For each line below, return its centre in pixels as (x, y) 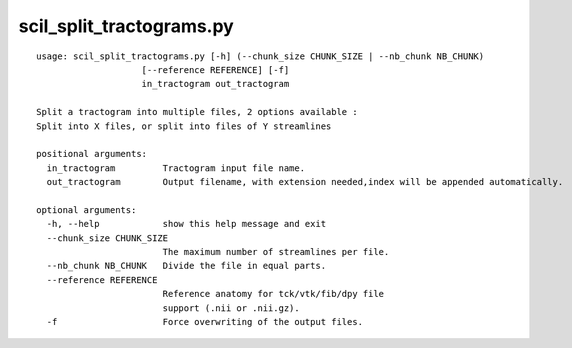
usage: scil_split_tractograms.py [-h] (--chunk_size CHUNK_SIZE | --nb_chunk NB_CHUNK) (260, 56)
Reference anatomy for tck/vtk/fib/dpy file (273, 294)
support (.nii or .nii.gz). (231, 308)
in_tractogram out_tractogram (215, 84)
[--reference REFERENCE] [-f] (215, 69)
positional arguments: (92, 154)
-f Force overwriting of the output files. (205, 321)
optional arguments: (86, 209)
